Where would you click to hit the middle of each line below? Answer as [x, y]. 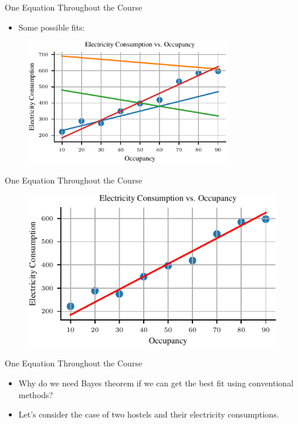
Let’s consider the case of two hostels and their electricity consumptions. [149, 414]
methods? [36, 394]
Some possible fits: [52, 27]
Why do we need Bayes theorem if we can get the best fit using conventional [156, 383]
